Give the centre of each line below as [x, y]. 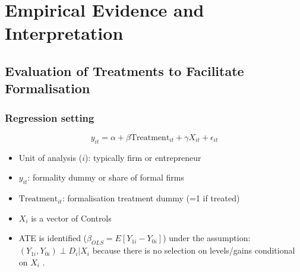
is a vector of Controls [71, 218]
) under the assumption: [207, 238]
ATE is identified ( [53, 238]
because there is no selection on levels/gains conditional [194, 250]
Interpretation [64, 33]
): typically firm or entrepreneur [143, 157]
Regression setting [50, 117]
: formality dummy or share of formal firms [106, 177]
